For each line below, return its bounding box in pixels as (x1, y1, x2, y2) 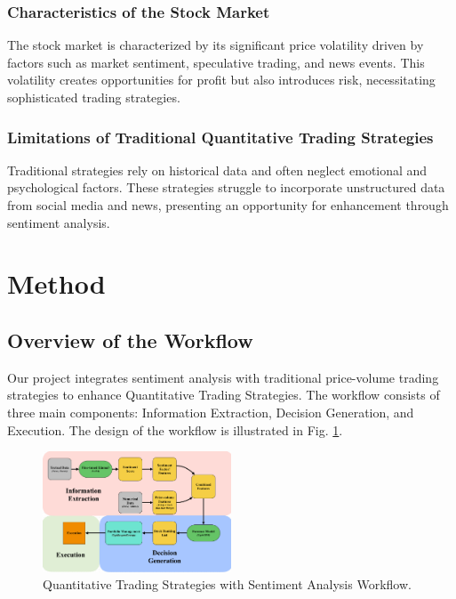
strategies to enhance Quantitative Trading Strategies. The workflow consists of (7, 385, 440, 404)
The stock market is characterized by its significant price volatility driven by (7, 36, 424, 54)
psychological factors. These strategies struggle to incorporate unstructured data (7, 178, 445, 197)
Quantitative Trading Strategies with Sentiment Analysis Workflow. (43, 575, 412, 594)
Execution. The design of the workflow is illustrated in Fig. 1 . (7, 420, 343, 439)
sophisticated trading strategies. (7, 88, 180, 106)
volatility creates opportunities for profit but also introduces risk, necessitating (7, 70, 436, 89)
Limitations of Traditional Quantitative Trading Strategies (7, 125, 434, 148)
